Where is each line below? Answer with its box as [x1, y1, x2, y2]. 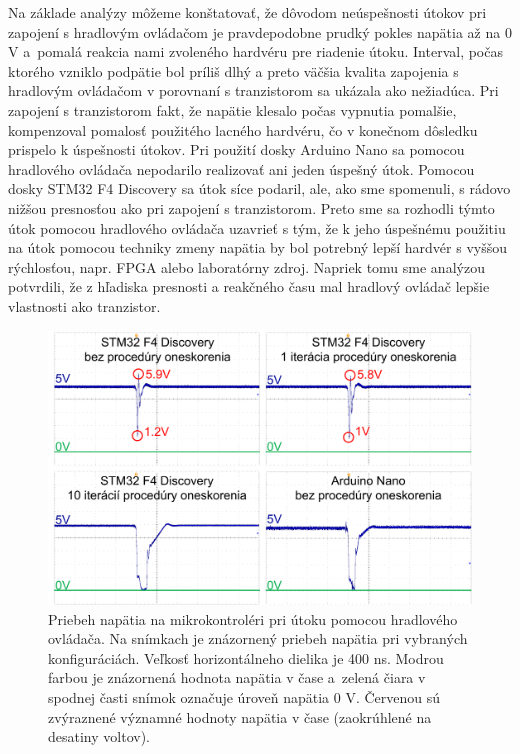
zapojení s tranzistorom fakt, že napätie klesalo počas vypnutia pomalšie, [8, 99, 457, 120]
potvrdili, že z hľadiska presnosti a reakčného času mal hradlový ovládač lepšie [8, 276, 490, 297]
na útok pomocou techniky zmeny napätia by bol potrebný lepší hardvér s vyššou [8, 237, 508, 258]
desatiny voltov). [48, 726, 150, 747]
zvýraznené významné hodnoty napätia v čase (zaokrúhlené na [48, 706, 432, 727]
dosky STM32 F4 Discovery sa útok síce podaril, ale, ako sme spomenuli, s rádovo [8, 178, 511, 199]
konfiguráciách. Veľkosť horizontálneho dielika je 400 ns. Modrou [48, 647, 444, 668]
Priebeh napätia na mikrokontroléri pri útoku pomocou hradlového [48, 608, 458, 629]
